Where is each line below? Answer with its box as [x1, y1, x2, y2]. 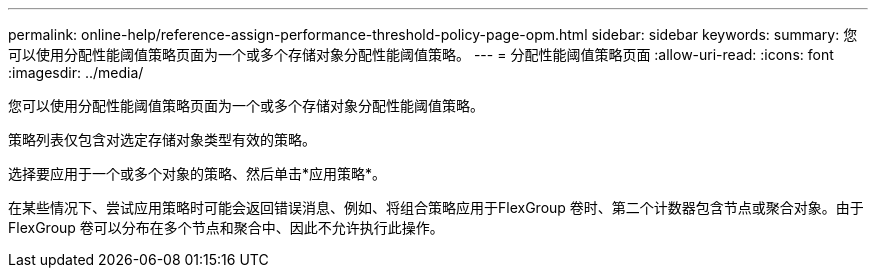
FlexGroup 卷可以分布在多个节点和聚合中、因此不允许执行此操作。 [8, 219, 444, 236]
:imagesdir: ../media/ [8, 64, 144, 81]
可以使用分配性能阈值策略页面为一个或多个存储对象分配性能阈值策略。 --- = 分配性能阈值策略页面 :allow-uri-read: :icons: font [8, 46, 834, 63]
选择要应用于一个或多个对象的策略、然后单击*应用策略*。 [8, 165, 387, 182]
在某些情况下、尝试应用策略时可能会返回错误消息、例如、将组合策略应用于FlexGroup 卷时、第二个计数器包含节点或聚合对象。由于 [8, 199, 864, 216]
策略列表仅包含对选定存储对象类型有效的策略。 [8, 131, 316, 148]
